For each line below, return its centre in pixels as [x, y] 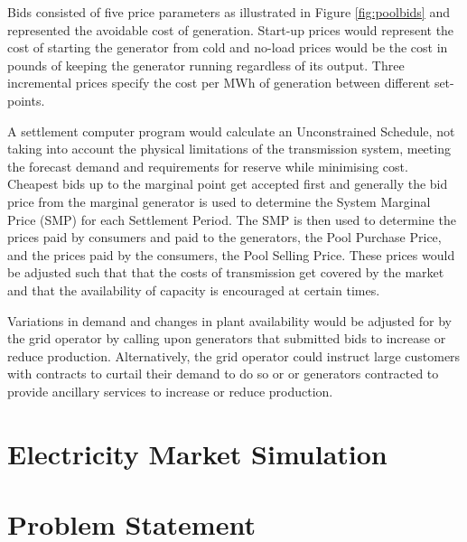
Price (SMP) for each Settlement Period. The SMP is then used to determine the [232, 219]
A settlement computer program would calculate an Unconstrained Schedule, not [231, 131]
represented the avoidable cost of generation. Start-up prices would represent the [231, 29]
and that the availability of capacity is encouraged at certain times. [194, 290]
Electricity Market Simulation [197, 453]
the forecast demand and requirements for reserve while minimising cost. [208, 166]
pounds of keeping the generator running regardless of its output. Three [206, 65]
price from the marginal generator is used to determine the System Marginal [219, 201]
